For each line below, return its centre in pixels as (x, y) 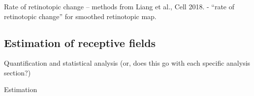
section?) (17, 72)
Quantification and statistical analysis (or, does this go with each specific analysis (127, 63)
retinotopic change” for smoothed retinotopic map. (80, 16)
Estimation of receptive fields (80, 42)
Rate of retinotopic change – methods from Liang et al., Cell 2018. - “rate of (119, 6)
